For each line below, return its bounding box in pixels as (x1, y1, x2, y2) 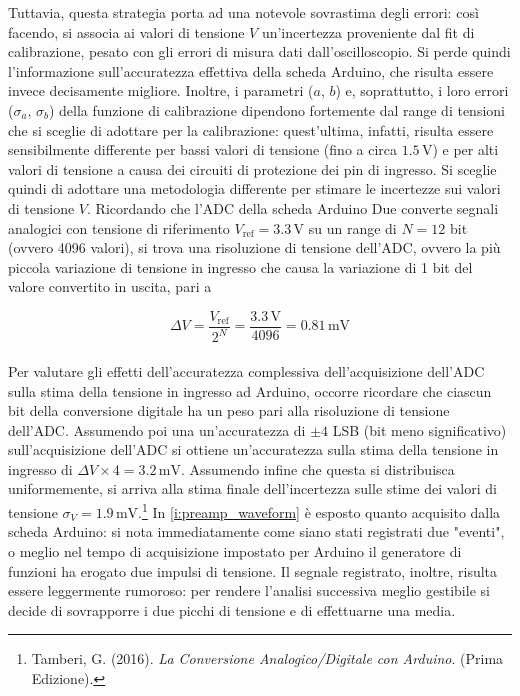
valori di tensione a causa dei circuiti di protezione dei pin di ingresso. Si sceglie (8, 158, 497, 179)
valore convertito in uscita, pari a (8, 276, 212, 297)
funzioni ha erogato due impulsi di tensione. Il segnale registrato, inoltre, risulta (8, 560, 498, 581)
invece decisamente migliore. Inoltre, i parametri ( (8, 80, 314, 101)
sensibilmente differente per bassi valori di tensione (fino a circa (8, 139, 398, 160)
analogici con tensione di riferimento (8, 217, 230, 238)
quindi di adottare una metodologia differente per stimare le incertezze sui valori (8, 178, 501, 199)
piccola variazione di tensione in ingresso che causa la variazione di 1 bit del (8, 256, 473, 277)
